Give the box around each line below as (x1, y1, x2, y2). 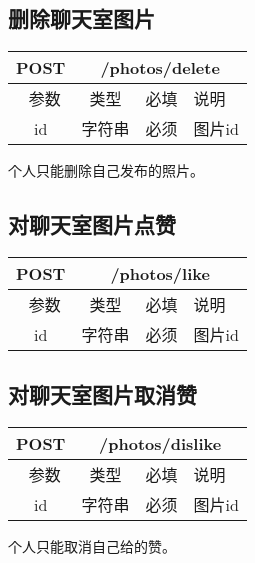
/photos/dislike (99, 432, 222, 456)
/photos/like (110, 262, 210, 285)
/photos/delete (100, 56, 220, 80)
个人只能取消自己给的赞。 (8, 536, 176, 557)
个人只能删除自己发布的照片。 (8, 160, 204, 181)
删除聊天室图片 (8, 3, 155, 34)
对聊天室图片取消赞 (8, 379, 197, 410)
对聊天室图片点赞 (8, 209, 176, 240)
